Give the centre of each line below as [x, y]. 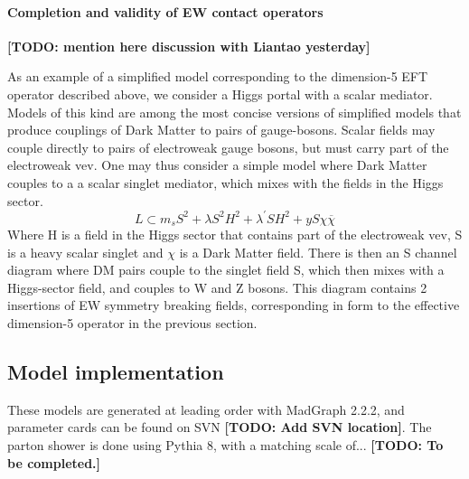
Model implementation [116, 372]
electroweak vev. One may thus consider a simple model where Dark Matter [217, 165]
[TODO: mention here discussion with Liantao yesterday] [189, 46]
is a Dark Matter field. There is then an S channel [318, 252]
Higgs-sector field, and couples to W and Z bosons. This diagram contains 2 [217, 287]
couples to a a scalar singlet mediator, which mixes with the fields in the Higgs [225, 182]
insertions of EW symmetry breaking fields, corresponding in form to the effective [234, 305]
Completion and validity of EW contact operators [165, 11]
